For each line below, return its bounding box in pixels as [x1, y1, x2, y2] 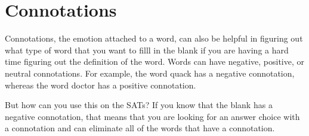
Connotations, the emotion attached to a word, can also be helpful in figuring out [5, 32, 303, 45]
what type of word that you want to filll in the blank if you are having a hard [5, 43, 289, 56]
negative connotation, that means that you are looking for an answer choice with [5, 110, 300, 122]
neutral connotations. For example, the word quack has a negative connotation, [5, 67, 295, 79]
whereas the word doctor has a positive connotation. [5, 78, 196, 91]
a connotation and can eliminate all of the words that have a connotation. [5, 122, 275, 134]
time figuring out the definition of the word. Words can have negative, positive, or [5, 55, 305, 68]
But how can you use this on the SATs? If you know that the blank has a [5, 99, 273, 111]
